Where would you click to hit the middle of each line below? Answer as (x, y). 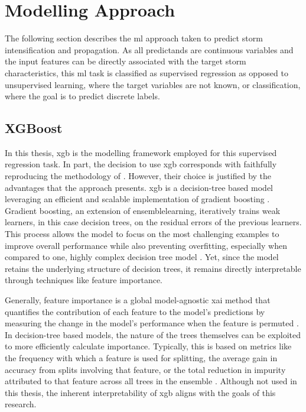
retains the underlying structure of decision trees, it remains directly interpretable (153, 268)
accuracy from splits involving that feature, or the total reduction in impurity (145, 369)
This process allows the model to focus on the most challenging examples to (142, 234)
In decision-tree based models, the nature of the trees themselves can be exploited (153, 334)
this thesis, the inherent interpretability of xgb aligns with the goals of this (140, 392)
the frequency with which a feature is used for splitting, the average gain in (141, 357)
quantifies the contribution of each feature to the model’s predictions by (135, 311)
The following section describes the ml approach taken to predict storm (134, 38)
